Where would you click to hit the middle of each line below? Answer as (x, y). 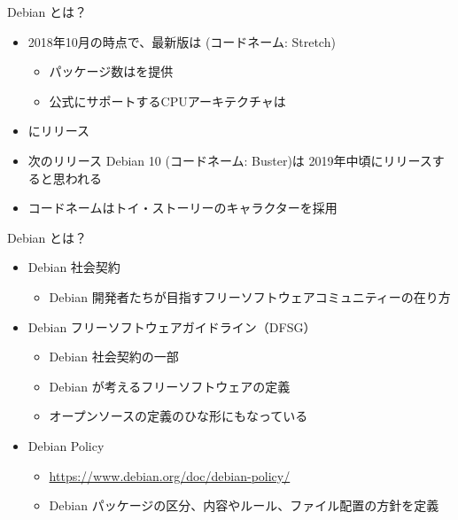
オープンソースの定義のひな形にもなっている (179, 416)
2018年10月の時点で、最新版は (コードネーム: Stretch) (182, 41)
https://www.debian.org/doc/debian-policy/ (170, 475)
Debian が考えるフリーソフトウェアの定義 (170, 386)
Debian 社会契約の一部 (114, 357)
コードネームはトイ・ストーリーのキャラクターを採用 (182, 208)
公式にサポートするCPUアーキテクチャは (167, 101)
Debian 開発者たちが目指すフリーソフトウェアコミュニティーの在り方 (250, 296)
